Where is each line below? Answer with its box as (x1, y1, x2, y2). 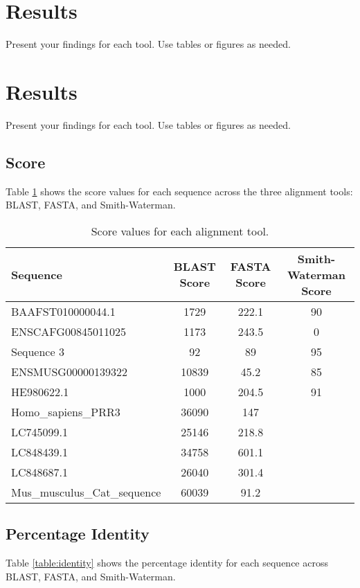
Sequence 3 (11, 343, 64, 359)
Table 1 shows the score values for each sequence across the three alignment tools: (6, 184, 353, 198)
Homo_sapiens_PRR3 (11, 403, 120, 420)
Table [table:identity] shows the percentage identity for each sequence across (6, 555, 328, 570)
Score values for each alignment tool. (91, 222, 269, 239)
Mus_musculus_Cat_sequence (11, 483, 161, 500)
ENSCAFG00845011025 (11, 323, 126, 339)
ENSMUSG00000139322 (11, 363, 127, 380)
